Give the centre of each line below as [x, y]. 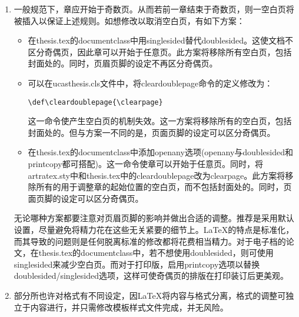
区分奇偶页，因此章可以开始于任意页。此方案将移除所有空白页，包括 [160, 51]
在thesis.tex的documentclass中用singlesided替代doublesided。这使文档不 [161, 40]
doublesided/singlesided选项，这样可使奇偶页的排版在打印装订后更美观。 [151, 276]
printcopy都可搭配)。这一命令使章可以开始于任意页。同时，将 [146, 163]
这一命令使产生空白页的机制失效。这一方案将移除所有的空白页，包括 [160, 121]
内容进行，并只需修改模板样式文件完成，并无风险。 [129, 307]
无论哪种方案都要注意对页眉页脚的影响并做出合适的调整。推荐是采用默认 [154, 218]
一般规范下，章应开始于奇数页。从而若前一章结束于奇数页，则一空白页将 [154, 9]
